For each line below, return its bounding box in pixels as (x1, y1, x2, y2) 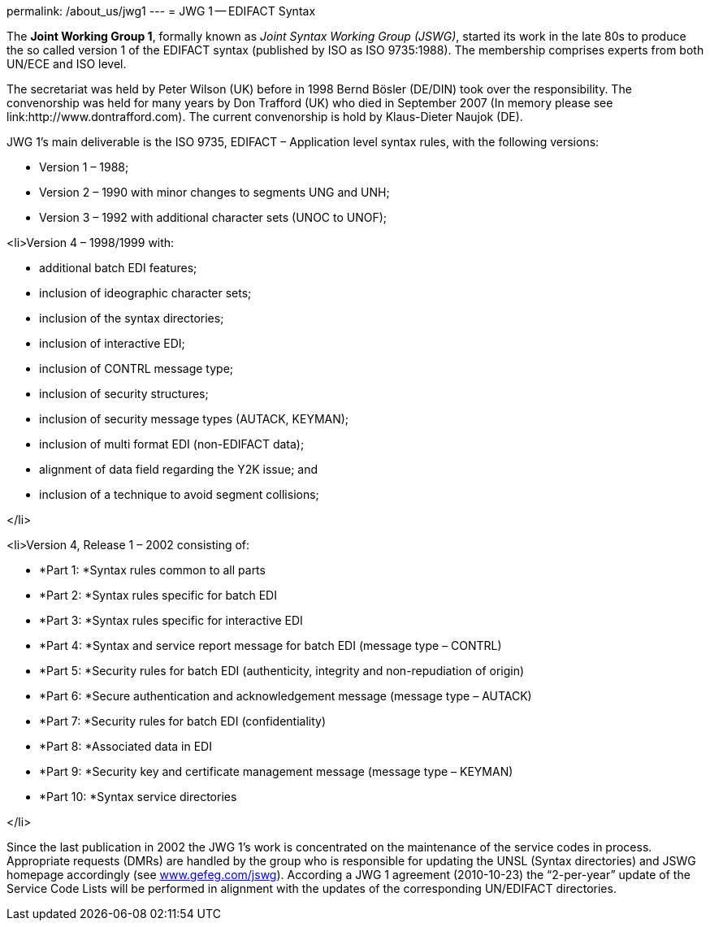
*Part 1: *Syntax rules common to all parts (39, 563, 266, 577)
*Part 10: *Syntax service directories (39, 790, 237, 804)
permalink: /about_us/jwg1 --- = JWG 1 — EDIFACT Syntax (6, 4, 316, 18)
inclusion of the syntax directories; (39, 311, 224, 325)
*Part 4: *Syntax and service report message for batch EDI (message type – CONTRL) (39, 639, 502, 652)
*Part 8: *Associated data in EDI (39, 739, 212, 753)
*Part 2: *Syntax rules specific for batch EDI (39, 588, 277, 602)
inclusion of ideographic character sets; (39, 286, 252, 300)
